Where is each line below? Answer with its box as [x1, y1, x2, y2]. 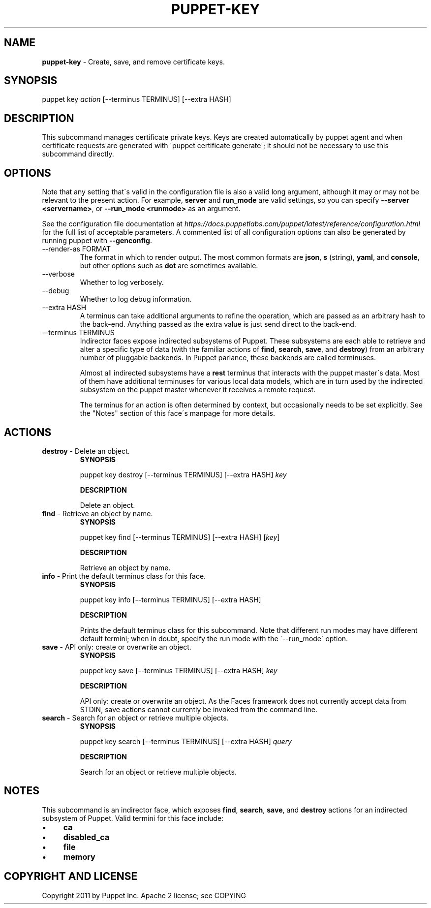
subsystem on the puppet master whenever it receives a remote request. [80, 385, 316, 394]
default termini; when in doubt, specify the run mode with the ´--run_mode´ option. [80, 634, 348, 643]
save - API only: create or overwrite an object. [42, 642, 191, 651]
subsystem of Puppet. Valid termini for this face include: [42, 814, 224, 822]
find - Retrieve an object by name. [42, 509, 153, 518]
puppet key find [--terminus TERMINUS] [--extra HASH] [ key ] [80, 532, 280, 541]
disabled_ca [63, 832, 110, 842]
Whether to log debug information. [80, 295, 192, 304]
